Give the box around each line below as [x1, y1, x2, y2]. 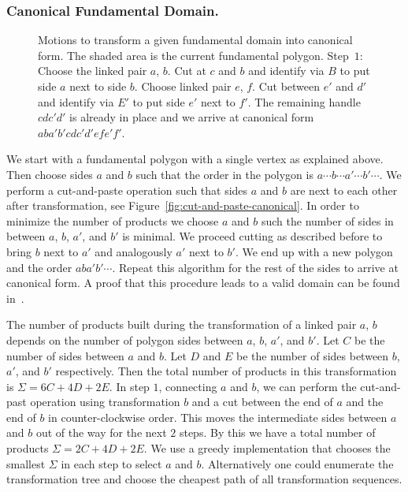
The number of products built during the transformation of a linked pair [6, 316, 357, 333]
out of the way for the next [35, 424, 167, 441]
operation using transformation [30, 393, 180, 410]
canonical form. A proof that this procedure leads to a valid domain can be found [6, 274, 400, 291]
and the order [6, 259, 72, 275]
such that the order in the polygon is [135, 166, 313, 182]
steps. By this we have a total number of [179, 424, 376, 441]
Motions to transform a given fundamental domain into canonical [38, 32, 353, 48]
